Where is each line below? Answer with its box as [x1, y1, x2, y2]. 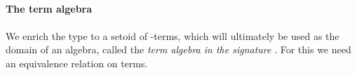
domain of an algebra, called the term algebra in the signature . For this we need [6, 42, 351, 57]
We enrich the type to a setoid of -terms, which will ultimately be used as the [6, 28, 339, 43]
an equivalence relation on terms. [6, 55, 148, 70]
